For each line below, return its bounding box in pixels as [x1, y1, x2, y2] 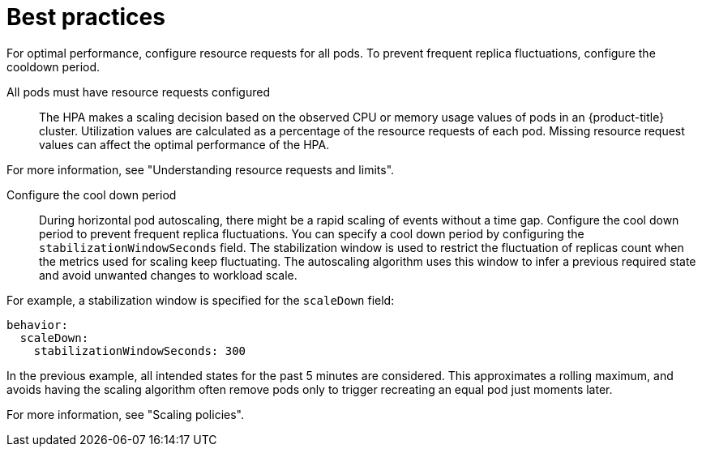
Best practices [6, 3, 165, 31]
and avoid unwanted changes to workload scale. [39, 267, 297, 282]
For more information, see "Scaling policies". [6, 407, 244, 421]
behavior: [6, 318, 68, 331]
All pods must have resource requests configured [6, 84, 270, 99]
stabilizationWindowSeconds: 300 [33, 344, 246, 357]
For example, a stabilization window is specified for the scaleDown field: [6, 293, 395, 307]
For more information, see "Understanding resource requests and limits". [6, 162, 395, 177]
